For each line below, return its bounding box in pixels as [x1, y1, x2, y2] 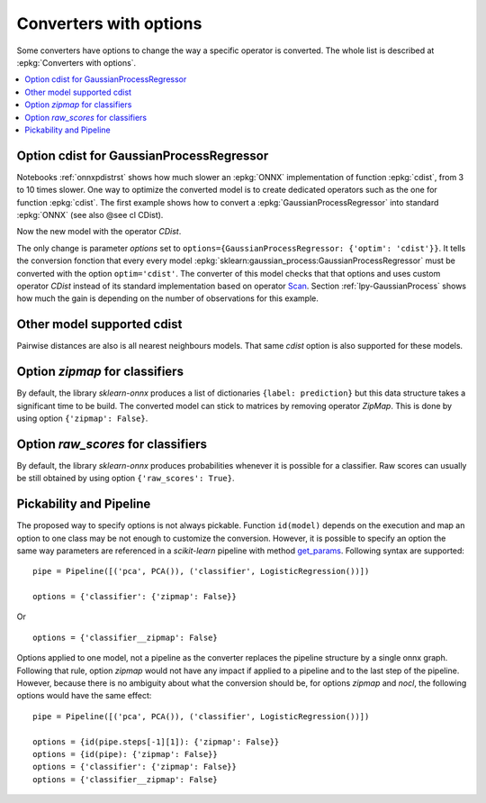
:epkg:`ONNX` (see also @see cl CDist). [16, 209, 164, 220]
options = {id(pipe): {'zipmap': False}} [32, 749, 218, 759]
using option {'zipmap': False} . [16, 413, 148, 424]
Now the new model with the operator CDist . [16, 226, 182, 237]
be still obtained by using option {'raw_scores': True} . [16, 473, 235, 484]
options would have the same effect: [16, 690, 152, 701]
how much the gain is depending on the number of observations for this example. [16, 293, 319, 304]
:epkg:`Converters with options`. [16, 57, 137, 68]
